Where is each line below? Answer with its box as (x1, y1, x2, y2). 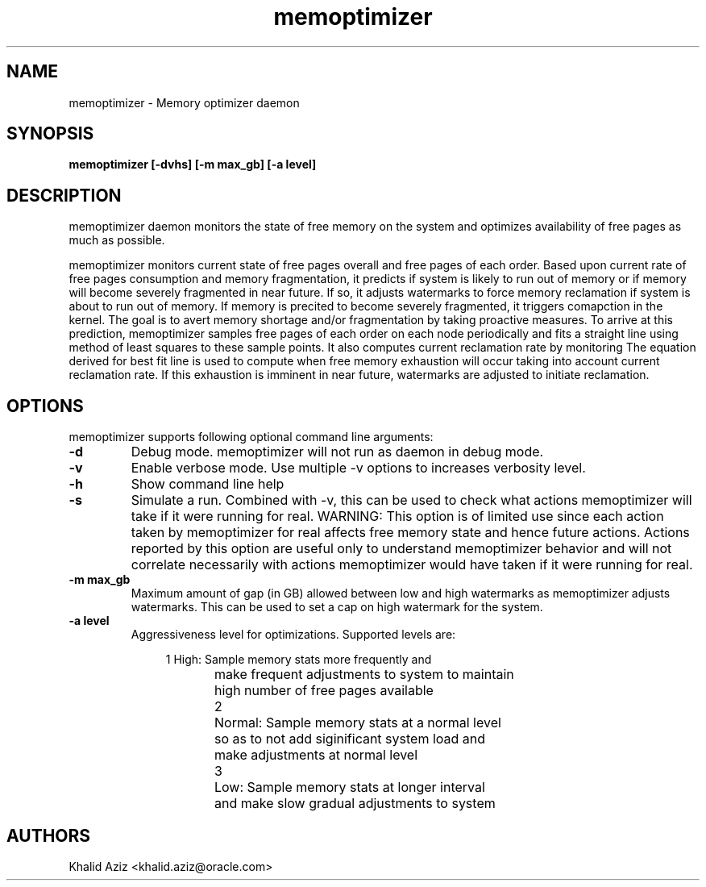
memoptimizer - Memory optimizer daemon (69, 95, 300, 110)
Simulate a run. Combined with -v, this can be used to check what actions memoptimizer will (131, 492, 692, 509)
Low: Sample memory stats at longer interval (214, 779, 485, 796)
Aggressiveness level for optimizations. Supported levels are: (131, 627, 456, 642)
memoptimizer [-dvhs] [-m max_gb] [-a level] (69, 157, 317, 172)
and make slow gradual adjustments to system (214, 795, 496, 812)
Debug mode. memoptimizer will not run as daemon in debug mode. (131, 443, 544, 460)
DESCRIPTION (6, 185, 122, 206)
